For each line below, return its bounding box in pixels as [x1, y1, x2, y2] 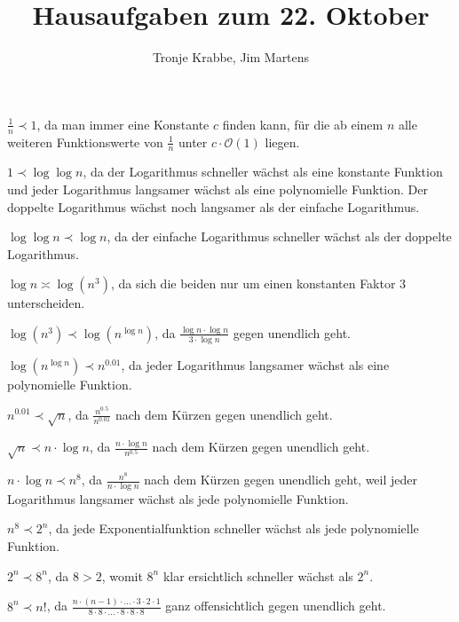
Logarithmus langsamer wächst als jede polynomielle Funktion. [7, 489, 349, 508]
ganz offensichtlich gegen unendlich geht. [165, 596, 386, 615]
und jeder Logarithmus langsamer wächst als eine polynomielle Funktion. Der [7, 179, 428, 198]
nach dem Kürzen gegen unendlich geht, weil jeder [144, 470, 418, 489]
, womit [101, 566, 143, 585]
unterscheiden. [7, 294, 85, 312]
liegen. [265, 132, 300, 151]
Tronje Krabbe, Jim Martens [152, 48, 310, 67]
